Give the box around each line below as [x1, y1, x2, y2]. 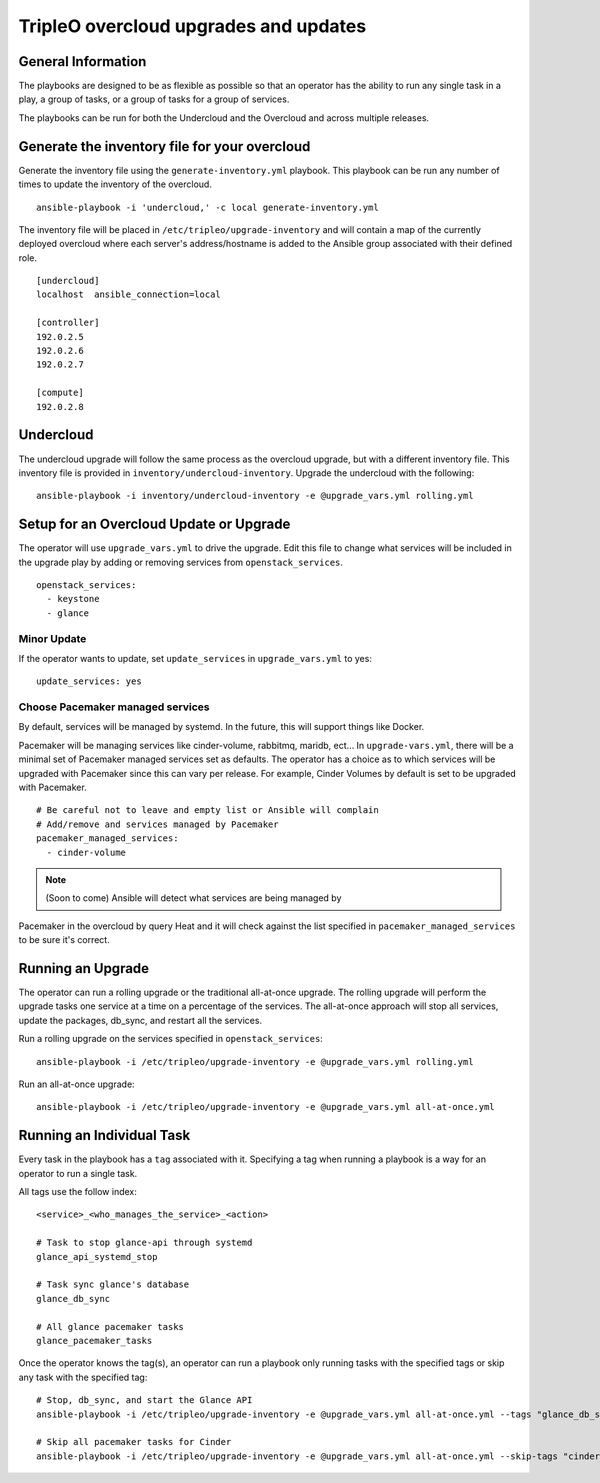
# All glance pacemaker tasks [36, 1321, 185, 1332]
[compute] [36, 387, 84, 399]
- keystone [46, 593, 100, 605]
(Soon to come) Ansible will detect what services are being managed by [45, 892, 342, 904]
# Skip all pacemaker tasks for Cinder [36, 1436, 232, 1448]
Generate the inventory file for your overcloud [18, 138, 311, 155]
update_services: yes [36, 676, 142, 687]
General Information [18, 53, 147, 70]
